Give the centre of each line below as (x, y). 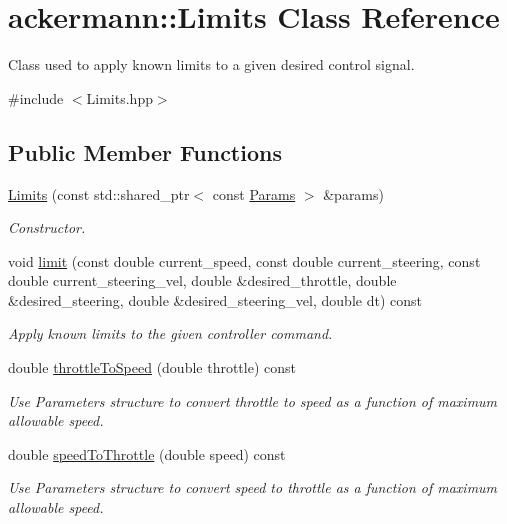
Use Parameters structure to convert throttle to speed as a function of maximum (253, 400)
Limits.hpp (119, 97)
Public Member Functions (145, 151)
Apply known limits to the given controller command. (170, 333)
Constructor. (47, 227)
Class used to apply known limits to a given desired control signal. (211, 64)
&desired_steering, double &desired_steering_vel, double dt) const (215, 299)
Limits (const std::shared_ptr (99, 193)
